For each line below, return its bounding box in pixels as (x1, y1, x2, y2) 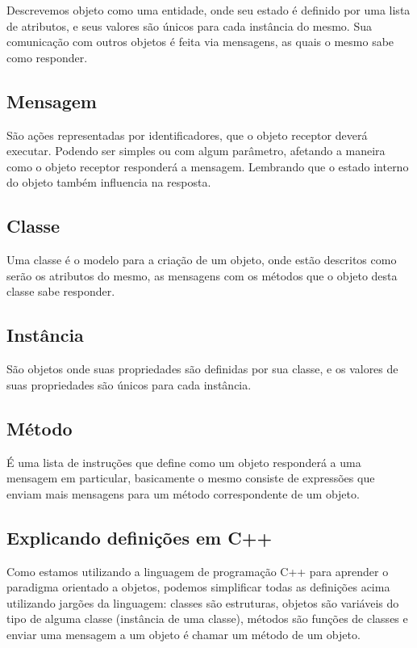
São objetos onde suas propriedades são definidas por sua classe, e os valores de (6, 360, 398, 377)
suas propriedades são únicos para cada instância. (6, 376, 252, 393)
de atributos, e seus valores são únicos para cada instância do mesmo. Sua (6, 17, 372, 34)
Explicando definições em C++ (6, 524, 273, 549)
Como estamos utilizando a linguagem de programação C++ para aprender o (6, 562, 389, 579)
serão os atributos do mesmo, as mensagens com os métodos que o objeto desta (6, 267, 398, 284)
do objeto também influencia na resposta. (6, 174, 211, 191)
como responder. (6, 48, 88, 65)
